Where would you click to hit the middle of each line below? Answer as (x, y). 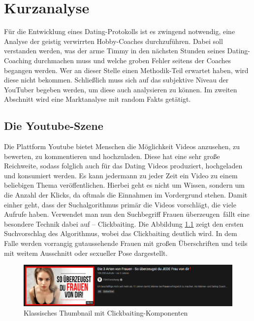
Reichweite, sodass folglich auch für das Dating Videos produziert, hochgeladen (123, 166)
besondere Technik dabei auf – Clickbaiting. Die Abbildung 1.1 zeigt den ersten (124, 223)
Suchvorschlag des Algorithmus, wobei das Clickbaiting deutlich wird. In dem (121, 233)
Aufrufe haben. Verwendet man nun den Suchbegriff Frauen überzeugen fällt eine (127, 214)
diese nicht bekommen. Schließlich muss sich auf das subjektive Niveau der (116, 80)
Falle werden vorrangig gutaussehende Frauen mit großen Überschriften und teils (126, 243)
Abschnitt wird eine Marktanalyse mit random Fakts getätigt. (97, 99)
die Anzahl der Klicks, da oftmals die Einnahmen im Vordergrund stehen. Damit (126, 195)
